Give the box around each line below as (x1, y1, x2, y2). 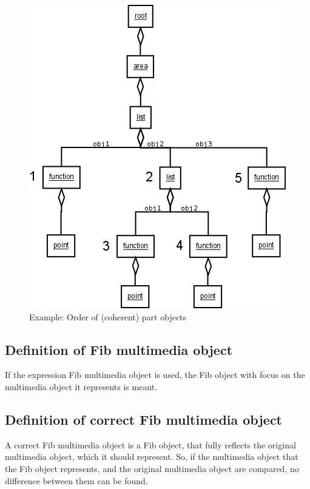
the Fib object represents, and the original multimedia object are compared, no (5, 462, 299, 474)
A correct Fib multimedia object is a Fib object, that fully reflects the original (5, 438, 296, 451)
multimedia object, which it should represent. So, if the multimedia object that (5, 450, 298, 463)
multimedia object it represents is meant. (5, 380, 158, 393)
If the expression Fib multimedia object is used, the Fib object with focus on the (5, 368, 305, 381)
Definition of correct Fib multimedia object (5, 410, 283, 428)
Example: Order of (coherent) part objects (29, 310, 187, 323)
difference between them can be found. (5, 474, 148, 487)
